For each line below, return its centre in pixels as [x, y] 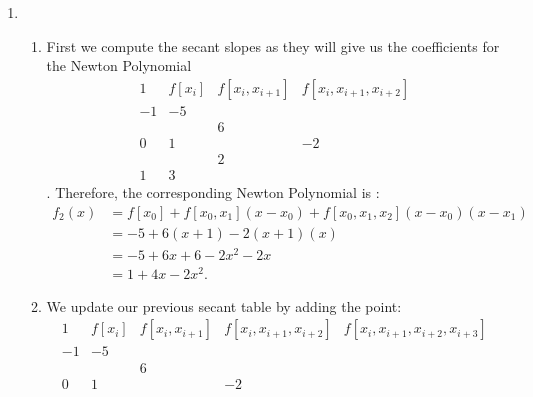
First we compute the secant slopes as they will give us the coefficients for [273, 45]
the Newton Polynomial [119, 65]
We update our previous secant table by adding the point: [224, 305]
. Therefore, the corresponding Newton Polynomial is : [213, 191]
